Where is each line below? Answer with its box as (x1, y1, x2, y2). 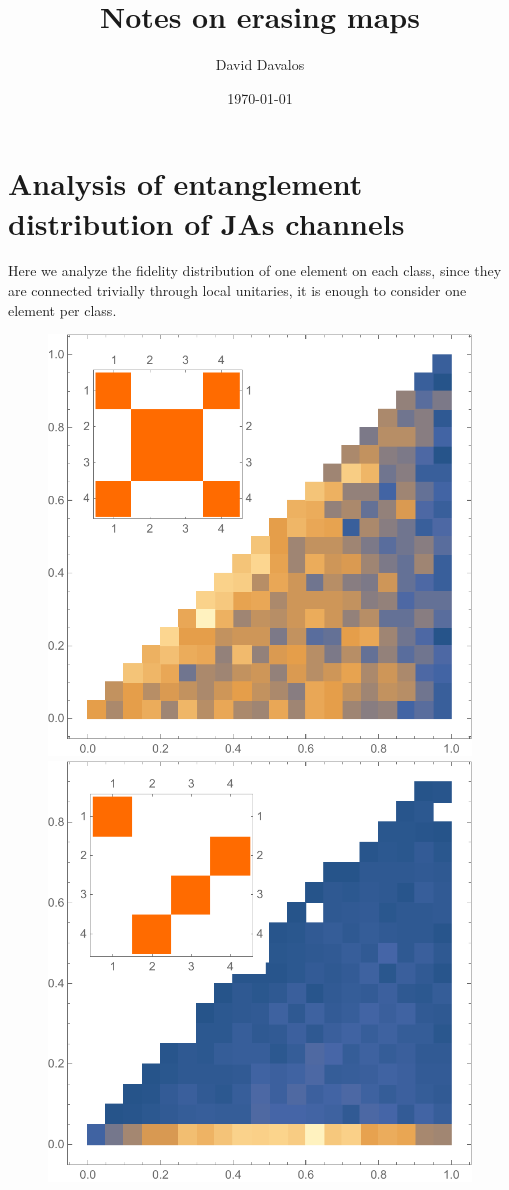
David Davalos (215, 54, 305, 75)
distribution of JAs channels (8, 202, 405, 243)
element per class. (8, 299, 117, 320)
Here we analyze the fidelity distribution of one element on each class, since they (8, 260, 502, 281)
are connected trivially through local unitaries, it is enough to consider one (8, 280, 467, 301)
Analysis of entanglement (8, 163, 363, 204)
